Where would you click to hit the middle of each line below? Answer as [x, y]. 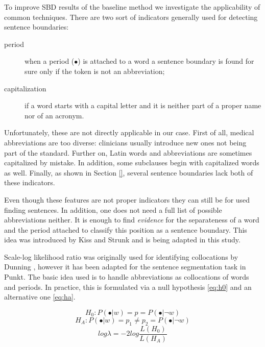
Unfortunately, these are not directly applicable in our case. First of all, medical [129, 132]
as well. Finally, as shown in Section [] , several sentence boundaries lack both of [129, 172]
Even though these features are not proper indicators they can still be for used [127, 199]
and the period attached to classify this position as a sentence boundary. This [126, 229]
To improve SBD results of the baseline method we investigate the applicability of [132, 7]
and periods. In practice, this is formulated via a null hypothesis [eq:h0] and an [128, 287]
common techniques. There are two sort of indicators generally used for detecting [131, 17]
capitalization [25, 88]
